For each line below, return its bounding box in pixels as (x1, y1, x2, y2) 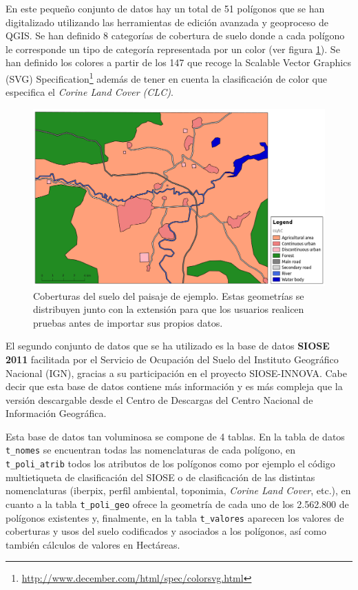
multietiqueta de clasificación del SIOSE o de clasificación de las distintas (6, 469, 315, 484)
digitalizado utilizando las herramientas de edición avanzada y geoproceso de (6, 14, 328, 29)
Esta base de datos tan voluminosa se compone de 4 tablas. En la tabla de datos (6, 429, 345, 443)
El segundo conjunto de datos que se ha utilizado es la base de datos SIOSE (6, 338, 330, 353)
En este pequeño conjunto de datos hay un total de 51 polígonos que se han (6, 1, 325, 15)
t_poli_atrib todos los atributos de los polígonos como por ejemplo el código (6, 456, 335, 471)
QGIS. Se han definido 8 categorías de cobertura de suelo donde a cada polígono (6, 28, 345, 43)
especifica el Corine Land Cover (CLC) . (6, 85, 173, 99)
